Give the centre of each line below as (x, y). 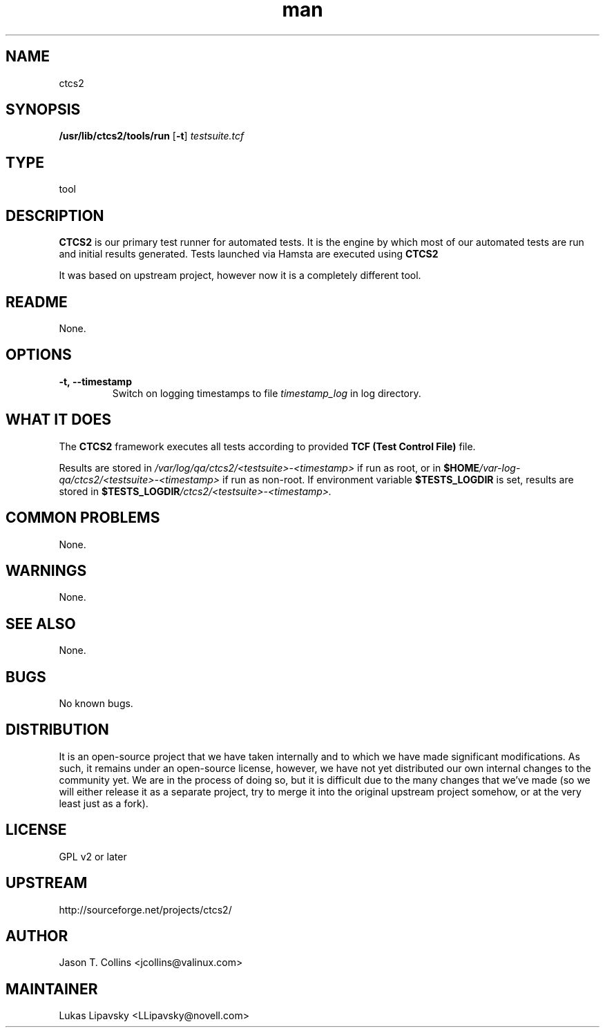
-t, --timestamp (95, 381)
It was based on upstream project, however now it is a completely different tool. (240, 276)
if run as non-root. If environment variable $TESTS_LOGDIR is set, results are (398, 479)
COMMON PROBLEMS (83, 518)
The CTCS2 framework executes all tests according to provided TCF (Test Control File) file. (267, 446)
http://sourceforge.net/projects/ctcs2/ (145, 909)
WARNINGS (46, 570)
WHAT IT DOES (59, 420)
